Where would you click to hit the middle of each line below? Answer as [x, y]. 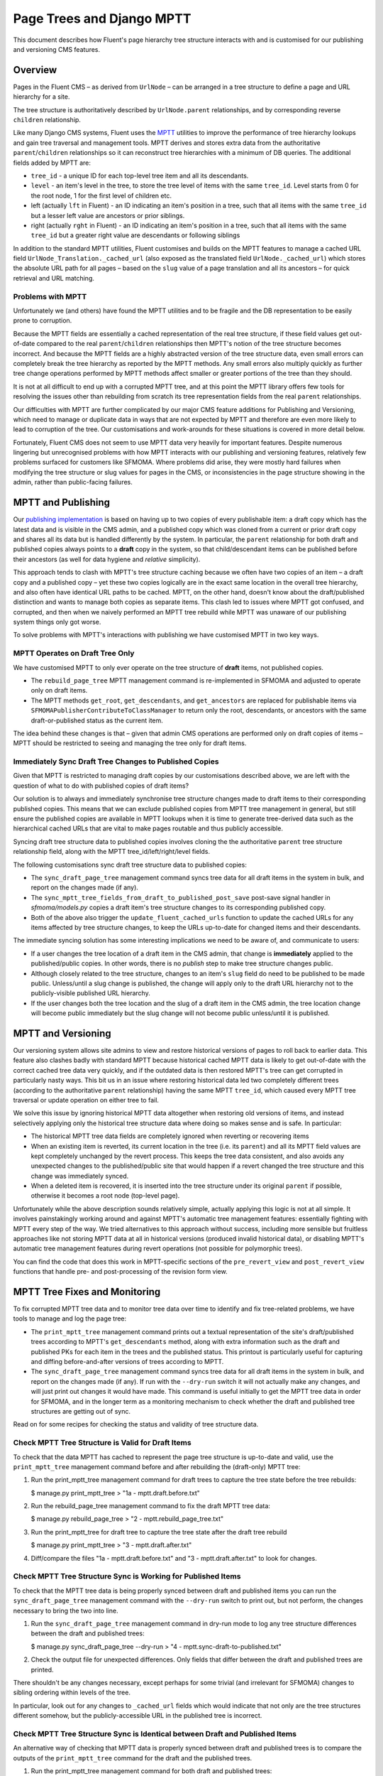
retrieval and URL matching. [54, 278]
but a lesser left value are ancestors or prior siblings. [108, 215]
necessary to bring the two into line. [66, 1610]
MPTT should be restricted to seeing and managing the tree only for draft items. [130, 743]
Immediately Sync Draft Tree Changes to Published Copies [116, 762]
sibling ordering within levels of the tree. [72, 1693]
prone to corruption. [43, 320]
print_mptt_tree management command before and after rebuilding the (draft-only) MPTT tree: [157, 1466]
